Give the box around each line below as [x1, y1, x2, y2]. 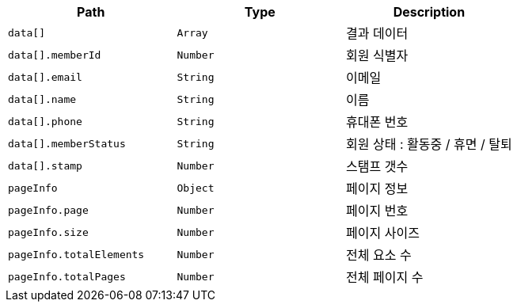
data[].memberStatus [8, 137, 126, 150]
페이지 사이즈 [346, 225, 420, 241]
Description [393, 4, 466, 20]
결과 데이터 [346, 25, 409, 41]
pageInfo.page [8, 203, 89, 216]
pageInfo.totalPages [8, 270, 126, 283]
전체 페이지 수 [346, 269, 424, 285]
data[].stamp [8, 159, 82, 172]
